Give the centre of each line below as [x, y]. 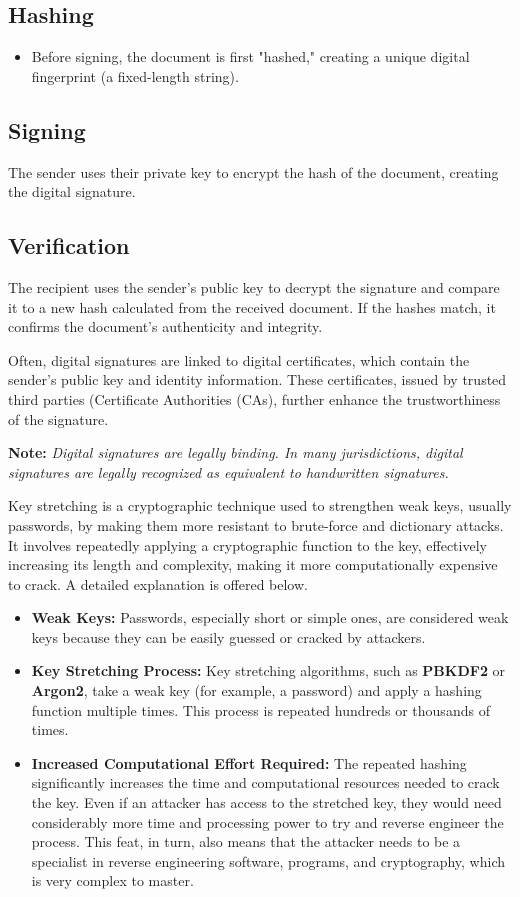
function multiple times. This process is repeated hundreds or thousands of [260, 709]
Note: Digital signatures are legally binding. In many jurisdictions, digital [235, 452]
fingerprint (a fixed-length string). [135, 75]
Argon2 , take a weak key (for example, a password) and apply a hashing [256, 690]
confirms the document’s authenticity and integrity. [165, 326]
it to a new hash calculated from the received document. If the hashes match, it [252, 306]
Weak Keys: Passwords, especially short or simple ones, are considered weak [270, 617]
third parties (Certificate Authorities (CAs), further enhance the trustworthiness [254, 398]
